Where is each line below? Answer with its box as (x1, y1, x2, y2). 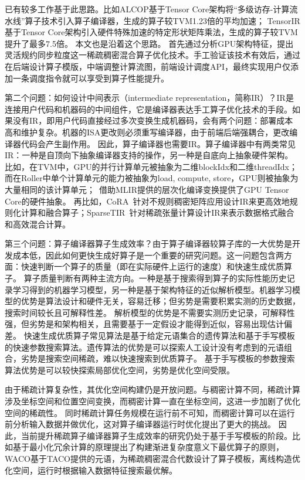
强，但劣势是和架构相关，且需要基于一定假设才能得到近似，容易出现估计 (5, 318, 284, 330)
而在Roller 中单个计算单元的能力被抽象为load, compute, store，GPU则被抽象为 (5, 172, 299, 184)
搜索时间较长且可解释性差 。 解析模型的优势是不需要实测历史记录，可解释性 (5, 306, 295, 318)
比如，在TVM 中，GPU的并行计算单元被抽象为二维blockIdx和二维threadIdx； (5, 160, 297, 172)
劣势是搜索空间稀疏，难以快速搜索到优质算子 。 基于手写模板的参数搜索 (21, 352, 295, 365)
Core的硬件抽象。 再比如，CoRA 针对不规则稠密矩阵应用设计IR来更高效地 (5, 195, 290, 207)
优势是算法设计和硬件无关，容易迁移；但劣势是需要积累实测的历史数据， (21, 295, 300, 307)
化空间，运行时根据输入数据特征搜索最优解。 (5, 464, 177, 476)
